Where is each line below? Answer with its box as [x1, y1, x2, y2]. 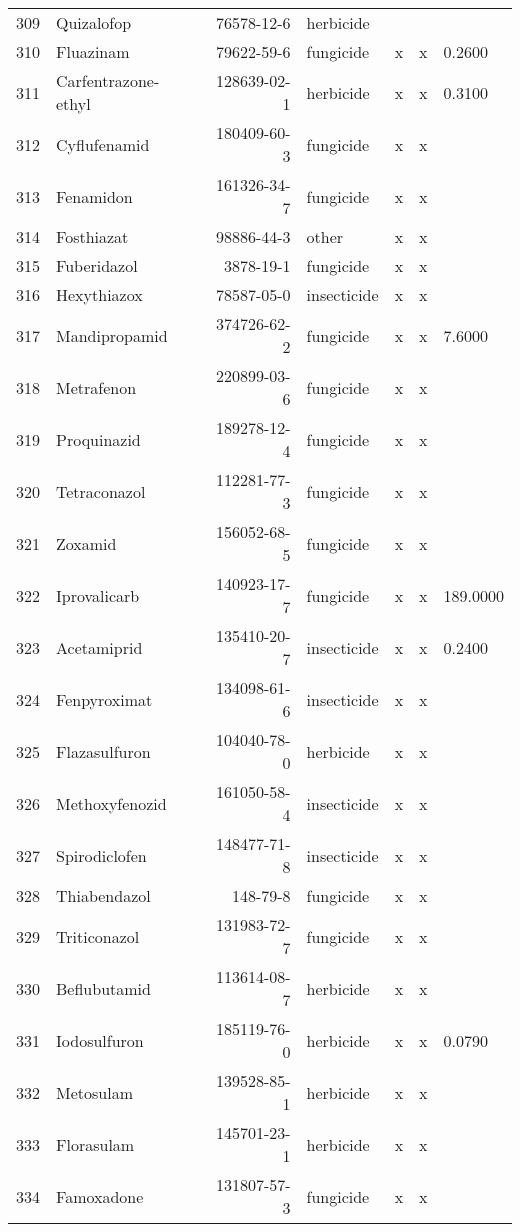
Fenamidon [56, 184, 133, 208]
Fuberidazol [56, 254, 138, 277]
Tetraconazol [56, 479, 146, 503]
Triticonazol [56, 924, 140, 948]
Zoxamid [56, 531, 117, 555]
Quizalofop [56, 11, 132, 34]
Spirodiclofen [56, 843, 147, 867]
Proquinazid [56, 427, 141, 451]
